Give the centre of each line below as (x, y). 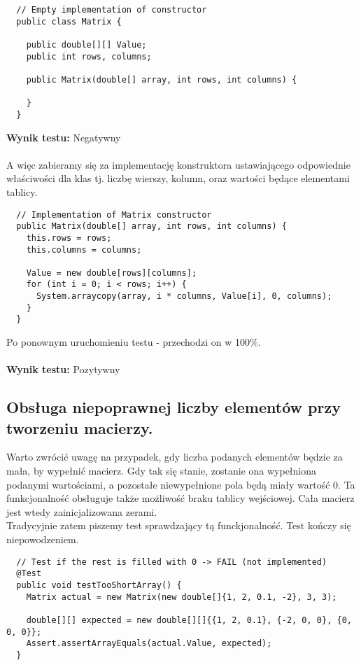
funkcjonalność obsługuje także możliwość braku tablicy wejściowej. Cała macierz (180, 498)
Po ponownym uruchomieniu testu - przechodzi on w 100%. (134, 342)
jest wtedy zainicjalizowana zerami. (82, 511)
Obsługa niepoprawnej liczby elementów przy (174, 407)
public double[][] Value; (86, 44)
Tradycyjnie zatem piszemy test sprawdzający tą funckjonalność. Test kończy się (179, 525)
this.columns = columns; (84, 250)
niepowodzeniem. (43, 539)
